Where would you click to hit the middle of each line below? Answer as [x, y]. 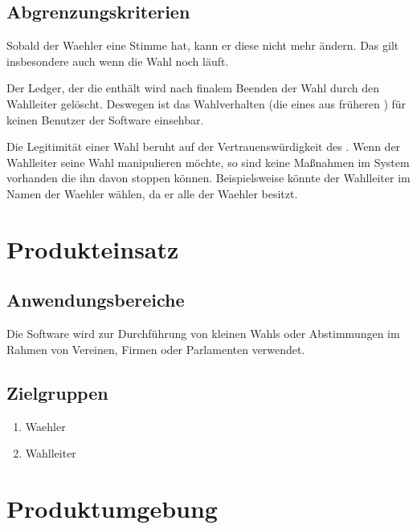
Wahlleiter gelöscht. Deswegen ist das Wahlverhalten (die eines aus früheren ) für [206, 103]
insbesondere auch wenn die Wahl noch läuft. [118, 61]
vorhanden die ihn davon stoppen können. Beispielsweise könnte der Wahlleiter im [208, 178]
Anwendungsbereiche [96, 300]
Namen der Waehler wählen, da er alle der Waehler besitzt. [152, 193]
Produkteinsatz [93, 248]
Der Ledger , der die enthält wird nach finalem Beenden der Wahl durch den [193, 88]
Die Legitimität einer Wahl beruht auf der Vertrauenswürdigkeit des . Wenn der [204, 146]
